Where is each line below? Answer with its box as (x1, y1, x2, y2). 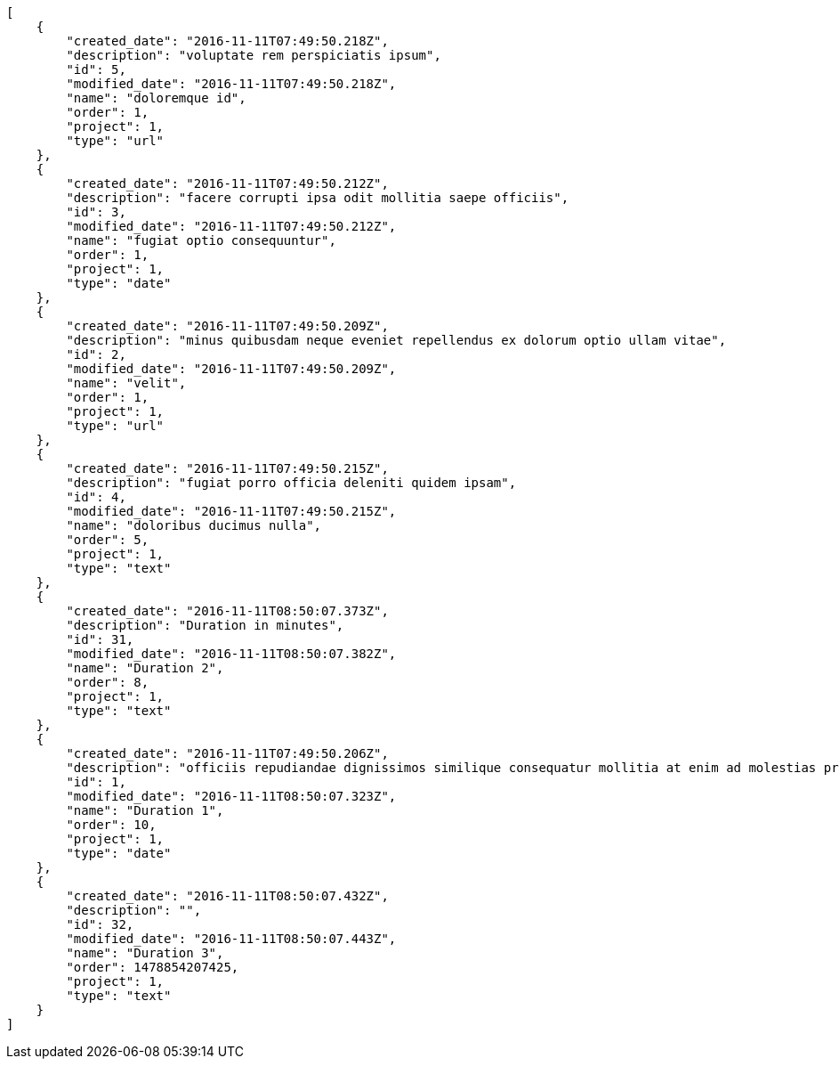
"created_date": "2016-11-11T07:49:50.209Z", (66, 319, 389, 333)
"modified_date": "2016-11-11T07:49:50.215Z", (66, 504, 397, 518)
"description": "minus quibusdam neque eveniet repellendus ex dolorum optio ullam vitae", (66, 333, 727, 347)
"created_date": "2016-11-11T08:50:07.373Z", (66, 604, 389, 618)
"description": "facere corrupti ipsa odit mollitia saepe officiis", (66, 191, 569, 205)
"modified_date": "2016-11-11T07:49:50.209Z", (66, 362, 397, 376)
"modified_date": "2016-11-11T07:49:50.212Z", (66, 219, 397, 233)
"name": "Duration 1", (66, 803, 224, 818)
